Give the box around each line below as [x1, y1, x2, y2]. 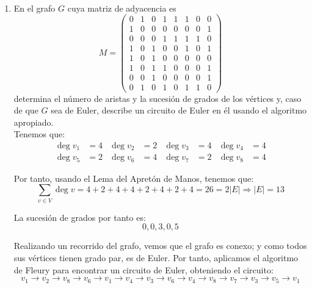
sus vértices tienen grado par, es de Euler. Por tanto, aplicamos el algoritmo [13, 251, 299, 264]
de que [13, 104, 38, 117]
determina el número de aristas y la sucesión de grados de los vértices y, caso [13, 92, 302, 104]
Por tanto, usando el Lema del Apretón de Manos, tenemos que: [13, 171, 254, 184]
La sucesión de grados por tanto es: [13, 211, 146, 223]
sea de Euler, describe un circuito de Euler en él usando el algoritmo [51, 104, 307, 117]
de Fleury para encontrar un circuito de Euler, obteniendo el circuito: [13, 263, 274, 276]
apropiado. [13, 115, 54, 128]
